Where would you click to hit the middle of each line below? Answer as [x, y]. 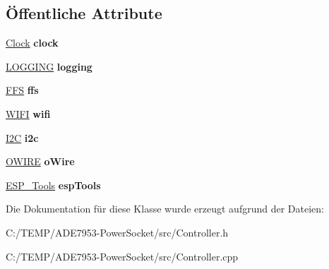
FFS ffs [22, 90]
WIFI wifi [28, 113]
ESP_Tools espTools [53, 185]
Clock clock [32, 43]
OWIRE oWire [40, 161]
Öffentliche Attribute [84, 13]
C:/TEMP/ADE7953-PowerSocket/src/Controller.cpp [122, 256]
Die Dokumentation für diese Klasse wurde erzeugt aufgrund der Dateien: [165, 209]
